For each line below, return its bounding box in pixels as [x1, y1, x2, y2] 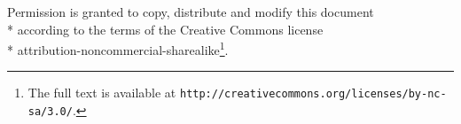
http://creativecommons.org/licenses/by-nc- [179, 88, 447, 101]
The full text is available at [27, 83, 176, 102]
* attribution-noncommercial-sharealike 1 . [7, 38, 229, 58]
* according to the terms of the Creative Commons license [7, 19, 324, 38]
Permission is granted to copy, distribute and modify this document [7, 3, 374, 20]
